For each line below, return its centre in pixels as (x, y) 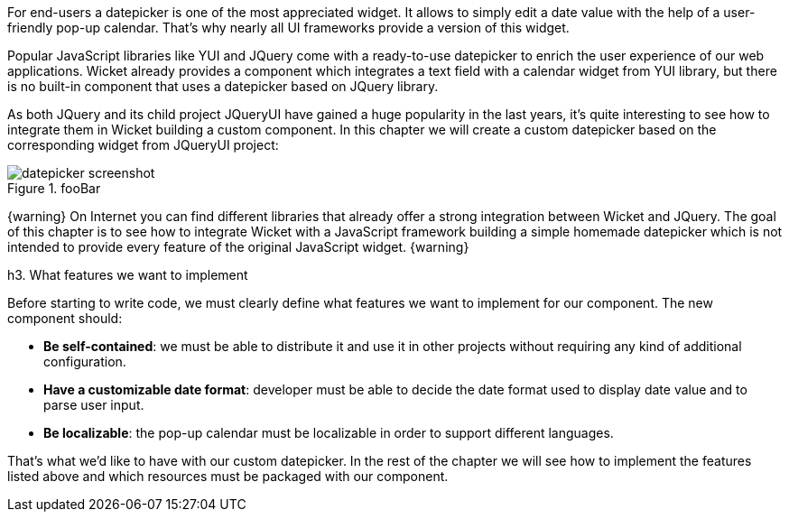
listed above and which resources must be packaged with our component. (228, 476)
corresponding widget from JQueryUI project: (143, 145)
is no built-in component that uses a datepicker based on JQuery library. (223, 86)
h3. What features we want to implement (128, 275)
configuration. (85, 361)
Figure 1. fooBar (54, 188)
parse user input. (94, 405)
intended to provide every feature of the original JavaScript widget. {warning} (238, 247)
